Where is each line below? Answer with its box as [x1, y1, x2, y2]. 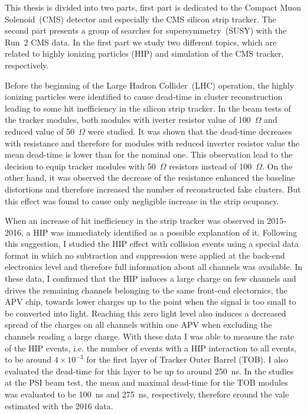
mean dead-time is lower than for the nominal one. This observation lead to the [5, 148, 293, 161]
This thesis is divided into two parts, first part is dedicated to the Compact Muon [5, 1, 301, 13]
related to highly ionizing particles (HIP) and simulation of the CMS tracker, [5, 47, 284, 60]
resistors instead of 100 [169, 159, 252, 172]
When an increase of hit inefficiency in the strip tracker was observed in [5, 214, 264, 227]
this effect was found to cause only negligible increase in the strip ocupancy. [5, 194, 279, 207]
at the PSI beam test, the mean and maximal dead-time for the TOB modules [5, 376, 288, 389]
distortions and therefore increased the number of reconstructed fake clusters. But [5, 182, 301, 195]
